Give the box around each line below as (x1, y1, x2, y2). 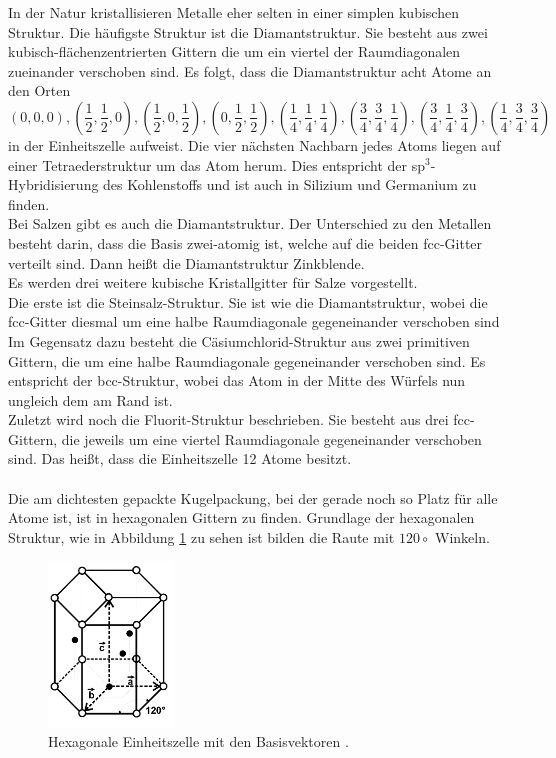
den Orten (8, 80, 71, 101)
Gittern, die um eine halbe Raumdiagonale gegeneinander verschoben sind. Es (8, 350, 486, 371)
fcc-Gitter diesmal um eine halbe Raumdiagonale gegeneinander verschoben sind (8, 311, 500, 332)
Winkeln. (435, 526, 490, 547)
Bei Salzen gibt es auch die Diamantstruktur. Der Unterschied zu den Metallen (8, 213, 492, 234)
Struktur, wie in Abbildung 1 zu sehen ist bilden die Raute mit (8, 526, 395, 547)
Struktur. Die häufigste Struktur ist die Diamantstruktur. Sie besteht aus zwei (8, 21, 488, 42)
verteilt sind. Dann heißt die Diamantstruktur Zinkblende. (8, 252, 365, 273)
